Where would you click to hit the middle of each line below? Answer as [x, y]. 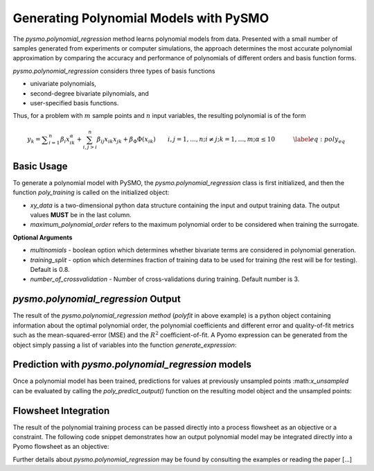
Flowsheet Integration [61, 410]
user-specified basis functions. [74, 103]
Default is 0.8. [50, 270]
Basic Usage [40, 166]
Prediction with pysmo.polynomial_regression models [132, 365]
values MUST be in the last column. [81, 215]
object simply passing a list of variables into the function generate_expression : [125, 345]
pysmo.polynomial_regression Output [97, 299]
